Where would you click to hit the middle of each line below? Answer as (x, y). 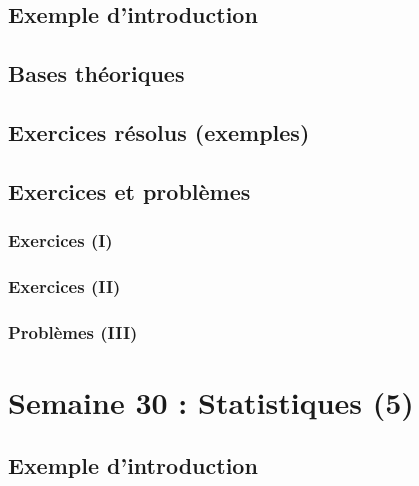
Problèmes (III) (73, 331)
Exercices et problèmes (129, 190)
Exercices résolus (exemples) (159, 131)
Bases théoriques (96, 73)
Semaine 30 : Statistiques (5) (211, 401)
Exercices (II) (64, 285)
